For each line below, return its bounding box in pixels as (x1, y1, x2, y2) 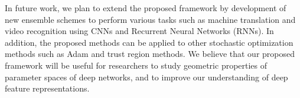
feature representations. (5, 82, 90, 94)
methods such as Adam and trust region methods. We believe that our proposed (5, 48, 295, 60)
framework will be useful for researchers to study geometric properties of (5, 59, 268, 71)
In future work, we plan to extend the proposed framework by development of (5, 2, 286, 13)
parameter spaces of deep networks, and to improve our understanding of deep (5, 70, 288, 83)
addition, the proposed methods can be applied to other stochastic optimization (5, 36, 294, 48)
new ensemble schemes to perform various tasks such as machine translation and (5, 13, 296, 25)
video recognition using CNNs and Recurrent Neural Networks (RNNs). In (5, 25, 274, 37)
